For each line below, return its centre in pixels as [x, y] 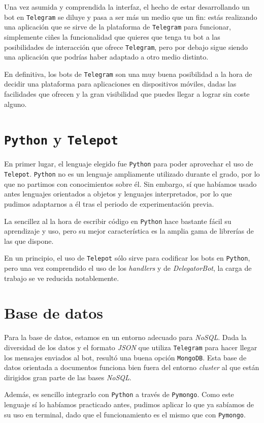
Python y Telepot [61, 139]
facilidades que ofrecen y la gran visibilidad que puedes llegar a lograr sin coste [127, 94]
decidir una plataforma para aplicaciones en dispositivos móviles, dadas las [120, 84]
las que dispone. [29, 241]
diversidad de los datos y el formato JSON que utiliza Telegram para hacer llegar [131, 347]
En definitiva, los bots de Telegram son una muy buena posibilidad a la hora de [128, 74]
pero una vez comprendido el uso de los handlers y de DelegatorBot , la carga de [128, 268]
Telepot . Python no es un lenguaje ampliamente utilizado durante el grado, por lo [132, 174]
